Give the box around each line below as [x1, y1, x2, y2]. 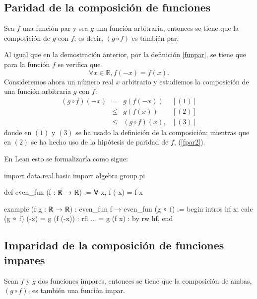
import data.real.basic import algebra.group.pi [4, 170, 145, 180]
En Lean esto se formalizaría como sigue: [4, 153, 128, 164]
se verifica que [58, 59, 101, 69]
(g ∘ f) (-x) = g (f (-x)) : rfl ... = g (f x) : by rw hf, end [4, 213, 173, 224]
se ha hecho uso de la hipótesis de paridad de [31, 137, 169, 147]
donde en [4, 127, 32, 137]
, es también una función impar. [28, 285, 125, 296]
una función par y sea [22, 23, 88, 33]
